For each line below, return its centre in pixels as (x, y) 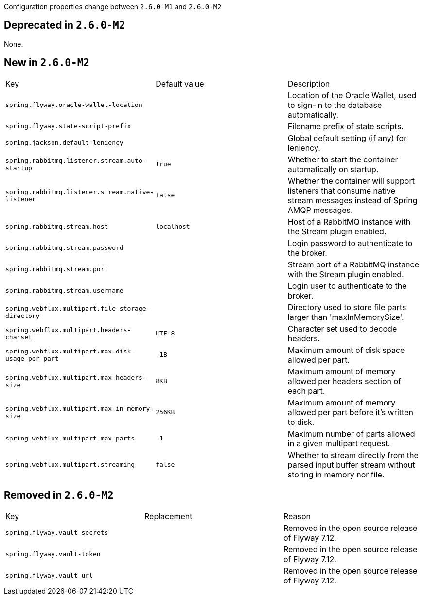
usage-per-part (32, 358)
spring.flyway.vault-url (49, 576)
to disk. (301, 422)
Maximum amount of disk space (346, 350)
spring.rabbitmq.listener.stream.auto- (76, 160)
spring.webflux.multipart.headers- (68, 330)
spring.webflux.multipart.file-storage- (78, 308)
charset (19, 337)
